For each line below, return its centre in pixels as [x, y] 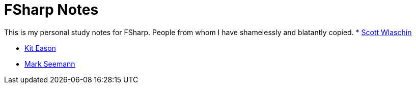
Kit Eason [40, 48]
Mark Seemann [50, 64]
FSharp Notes [51, 10]
